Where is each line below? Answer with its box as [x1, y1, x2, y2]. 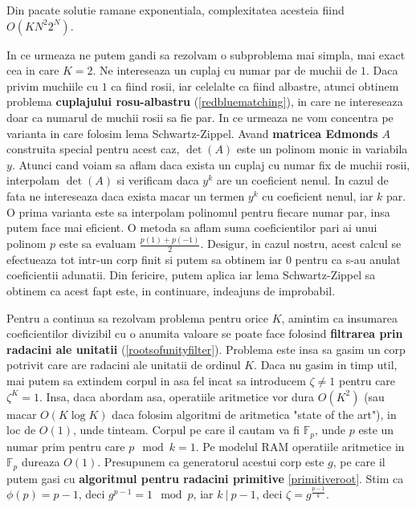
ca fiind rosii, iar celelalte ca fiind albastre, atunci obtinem [111, 77, 399, 94]
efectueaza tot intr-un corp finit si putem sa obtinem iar [6, 250, 283, 267]
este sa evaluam [59, 235, 137, 252]
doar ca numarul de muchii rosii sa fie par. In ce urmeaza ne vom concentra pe [6, 108, 394, 125]
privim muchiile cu [6, 77, 98, 94]
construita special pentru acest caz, [6, 140, 180, 157]
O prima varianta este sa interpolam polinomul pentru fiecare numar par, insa [6, 203, 390, 220]
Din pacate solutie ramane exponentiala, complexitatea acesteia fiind [6, 2, 345, 18]
